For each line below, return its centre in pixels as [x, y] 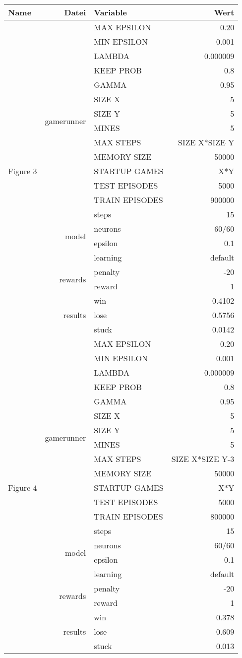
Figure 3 [23, 171]
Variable [110, 12]
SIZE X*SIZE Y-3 [203, 459]
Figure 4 [23, 488]
